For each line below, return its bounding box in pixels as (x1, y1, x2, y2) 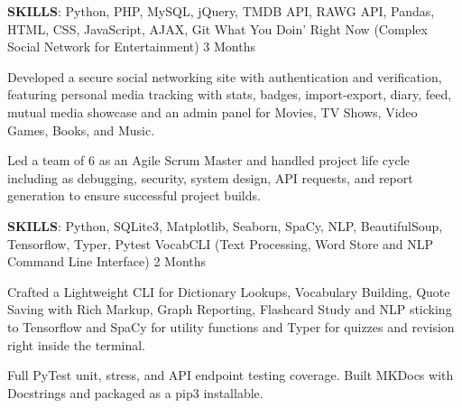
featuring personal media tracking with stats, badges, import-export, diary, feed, (7, 85, 452, 104)
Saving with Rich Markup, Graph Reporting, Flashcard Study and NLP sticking (7, 300, 452, 319)
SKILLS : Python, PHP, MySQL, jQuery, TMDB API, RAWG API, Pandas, (7, 2, 435, 20)
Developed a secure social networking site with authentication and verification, (7, 67, 442, 86)
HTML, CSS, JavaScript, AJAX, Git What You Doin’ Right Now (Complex (7, 19, 428, 38)
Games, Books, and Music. (7, 120, 155, 139)
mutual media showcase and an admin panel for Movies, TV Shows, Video (7, 102, 418, 121)
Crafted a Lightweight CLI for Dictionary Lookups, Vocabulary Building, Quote (7, 282, 450, 301)
